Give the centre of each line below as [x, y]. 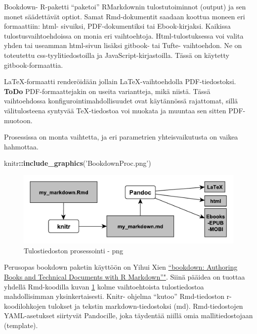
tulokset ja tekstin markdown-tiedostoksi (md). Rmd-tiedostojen [146, 306]
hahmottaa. [21, 146]
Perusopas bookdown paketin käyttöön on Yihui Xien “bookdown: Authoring [121, 267]
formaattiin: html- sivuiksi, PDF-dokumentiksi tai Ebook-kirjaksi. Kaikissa [117, 26]
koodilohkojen [25, 306]
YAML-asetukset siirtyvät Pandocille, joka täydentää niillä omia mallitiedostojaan [128, 315]
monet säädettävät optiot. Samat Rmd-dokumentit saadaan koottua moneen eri [125, 16]
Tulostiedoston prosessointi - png [74, 250]
